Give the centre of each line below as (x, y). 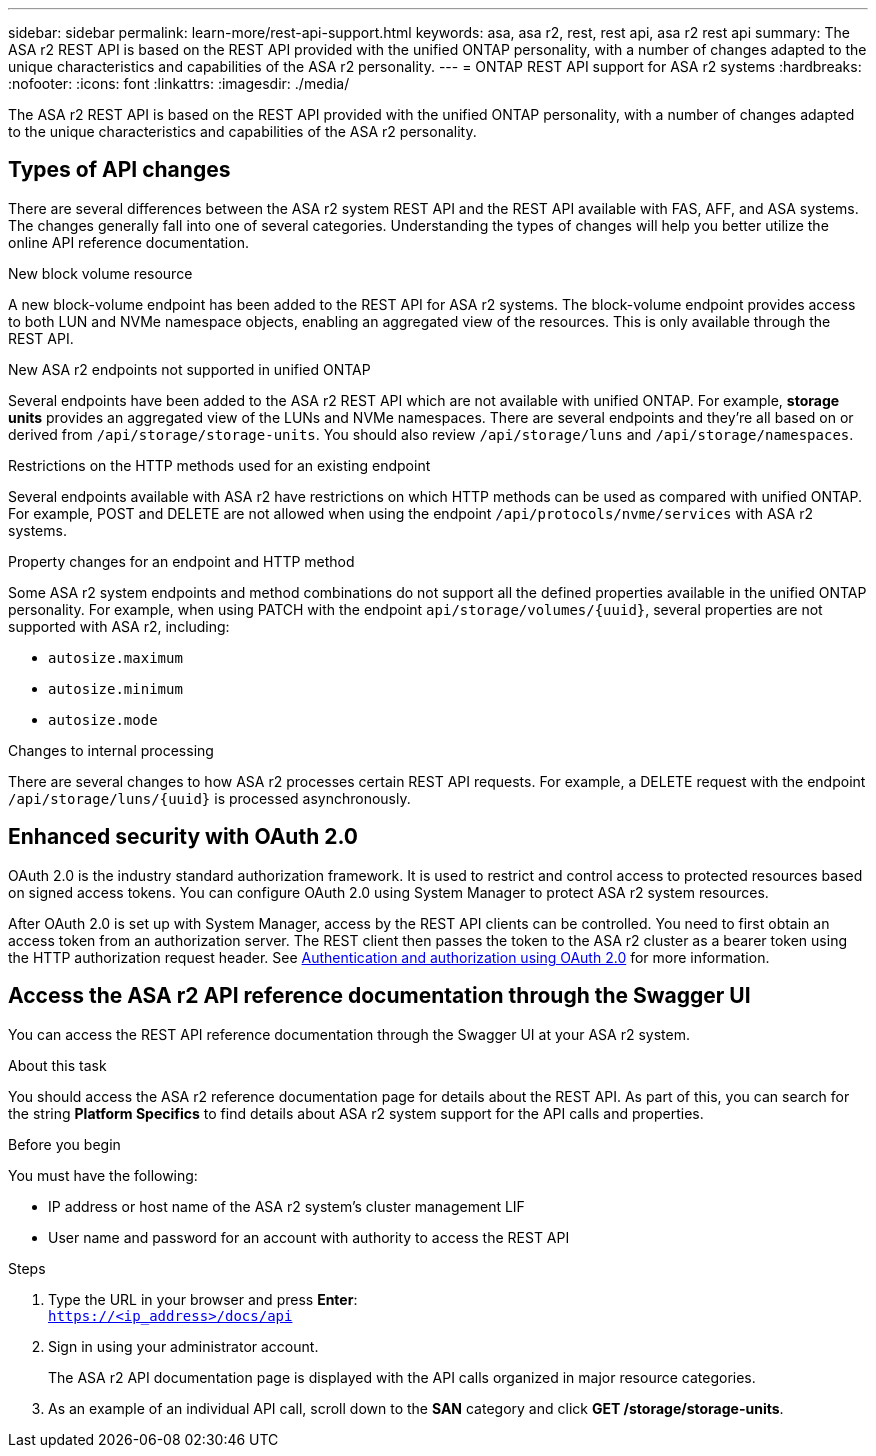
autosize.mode (103, 719)
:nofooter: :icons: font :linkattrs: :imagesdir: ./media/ (179, 83)
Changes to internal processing (111, 750)
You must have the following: (103, 1175)
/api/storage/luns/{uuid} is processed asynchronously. (209, 798)
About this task (57, 1065)
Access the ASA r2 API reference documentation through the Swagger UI (379, 996)
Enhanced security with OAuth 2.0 (183, 837)
